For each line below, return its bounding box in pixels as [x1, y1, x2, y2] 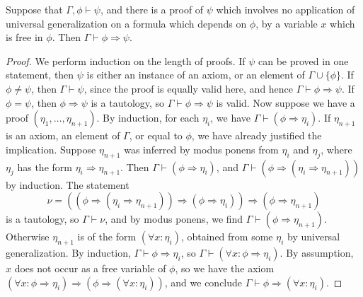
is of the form [77, 229, 137, 244]
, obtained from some [180, 229, 273, 244]
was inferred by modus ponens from [124, 141, 279, 156]
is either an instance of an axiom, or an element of [86, 67, 305, 82]
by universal [287, 229, 340, 244]
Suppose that [6, 2, 63, 16]
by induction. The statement [6, 177, 129, 192]
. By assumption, [280, 245, 354, 260]
